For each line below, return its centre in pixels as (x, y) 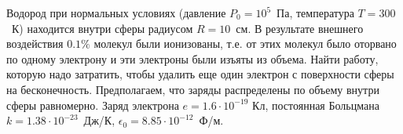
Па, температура (315, 13)
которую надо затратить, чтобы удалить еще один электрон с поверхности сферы (200, 74)
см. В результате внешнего (300, 28)
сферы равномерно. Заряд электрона (93, 105)
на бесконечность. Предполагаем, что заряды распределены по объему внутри (193, 89)
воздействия (35, 43)
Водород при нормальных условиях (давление (116, 13)
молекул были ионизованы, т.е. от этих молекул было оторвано (245, 43)
